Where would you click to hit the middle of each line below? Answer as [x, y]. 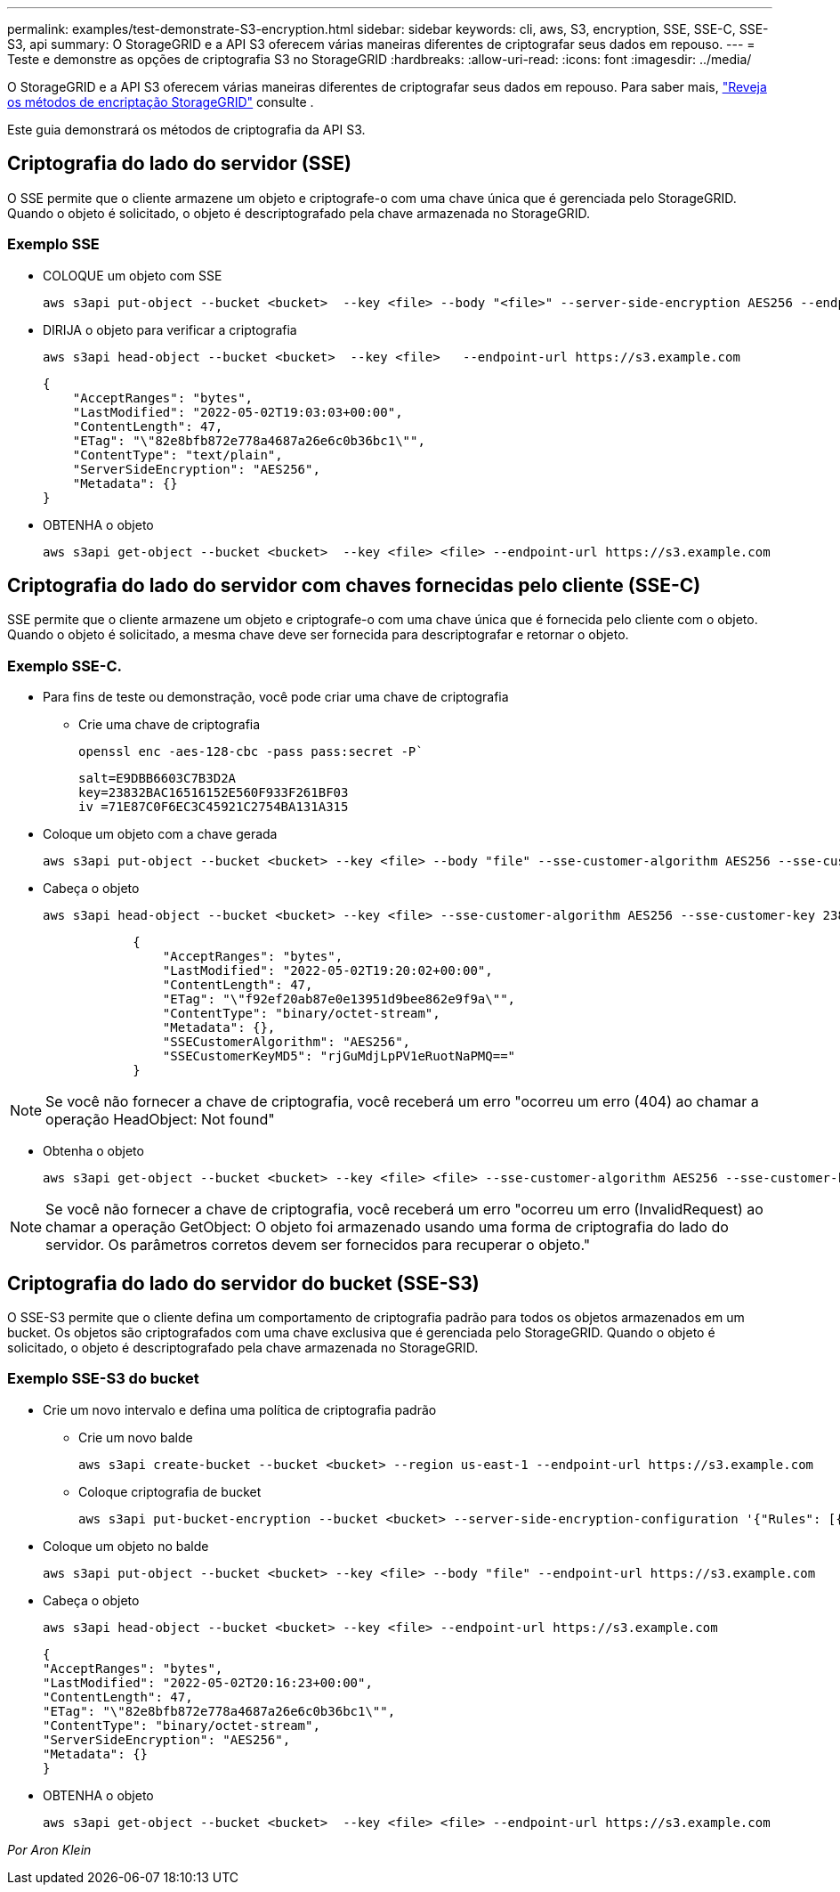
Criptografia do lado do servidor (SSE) [179, 164]
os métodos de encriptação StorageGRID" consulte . [161, 102]
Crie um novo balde [136, 1437]
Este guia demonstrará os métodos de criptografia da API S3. [186, 130]
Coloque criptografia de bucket [170, 1491]
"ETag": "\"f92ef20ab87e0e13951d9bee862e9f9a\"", [339, 999]
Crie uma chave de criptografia [170, 725]
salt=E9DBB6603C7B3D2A [157, 779]
